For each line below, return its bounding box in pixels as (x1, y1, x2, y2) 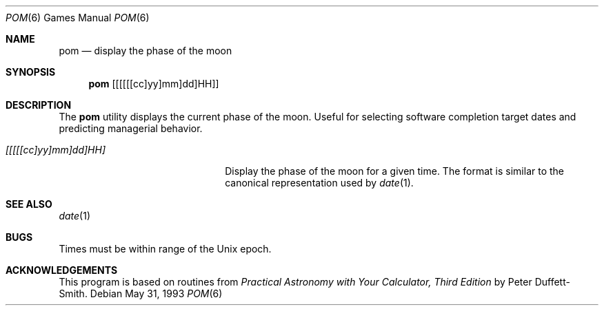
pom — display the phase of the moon (59, 45, 232, 56)
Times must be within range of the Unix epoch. (59, 243, 272, 255)
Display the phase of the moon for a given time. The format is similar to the (225, 165, 564, 177)
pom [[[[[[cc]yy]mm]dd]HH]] (88, 78, 219, 89)
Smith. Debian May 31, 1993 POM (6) (59, 288, 223, 299)
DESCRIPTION (6, 99, 72, 111)
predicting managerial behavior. (59, 122, 203, 134)
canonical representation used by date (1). (225, 177, 414, 189)
